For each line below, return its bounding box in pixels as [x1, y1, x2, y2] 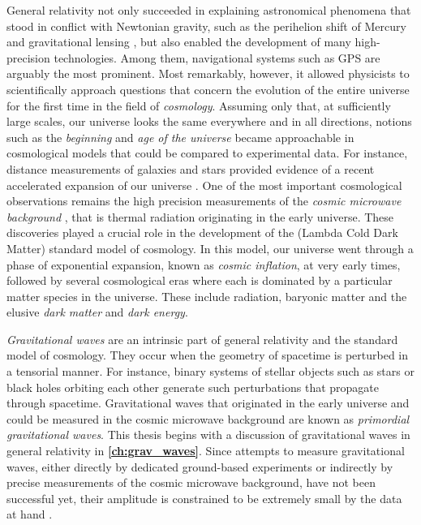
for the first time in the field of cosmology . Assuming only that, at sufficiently [6, 97, 391, 114]
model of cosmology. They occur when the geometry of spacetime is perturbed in [6, 346, 409, 364]
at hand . [6, 506, 53, 523]
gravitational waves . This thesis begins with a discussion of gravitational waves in [6, 426, 410, 443]
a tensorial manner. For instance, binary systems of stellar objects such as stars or [6, 363, 415, 380]
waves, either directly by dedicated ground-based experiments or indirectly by [6, 458, 393, 475]
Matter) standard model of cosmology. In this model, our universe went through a [6, 239, 414, 256]
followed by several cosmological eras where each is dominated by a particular [6, 272, 393, 289]
